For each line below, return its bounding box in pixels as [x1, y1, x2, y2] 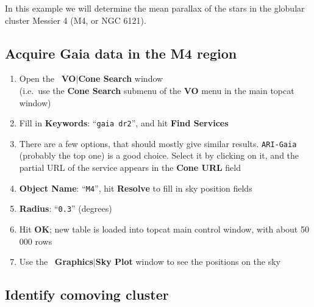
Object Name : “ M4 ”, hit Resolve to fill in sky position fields [19, 181, 252, 194]
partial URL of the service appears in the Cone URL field [19, 161, 241, 174]
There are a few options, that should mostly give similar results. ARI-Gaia [19, 137, 297, 150]
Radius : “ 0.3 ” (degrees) [19, 202, 112, 215]
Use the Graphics [19, 255, 93, 268]
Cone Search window [78, 72, 163, 85]
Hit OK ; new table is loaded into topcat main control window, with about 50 [19, 222, 309, 235]
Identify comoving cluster [5, 285, 169, 304]
